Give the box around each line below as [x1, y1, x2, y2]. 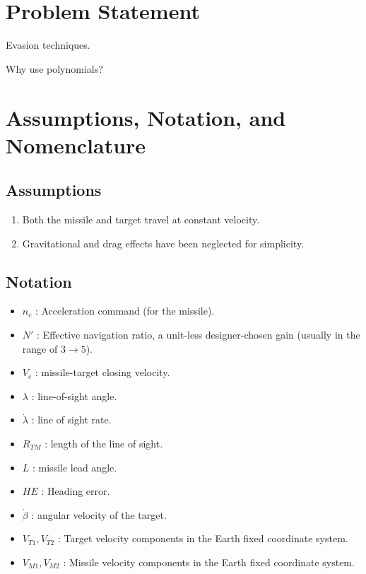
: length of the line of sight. [45, 436, 163, 451]
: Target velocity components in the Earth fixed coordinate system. [57, 531, 348, 546]
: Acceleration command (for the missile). [35, 303, 215, 318]
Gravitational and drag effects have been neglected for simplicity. [22, 235, 304, 250]
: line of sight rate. [31, 412, 112, 427]
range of [22, 341, 58, 356]
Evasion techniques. [6, 37, 90, 52]
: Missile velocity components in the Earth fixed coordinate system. [63, 555, 355, 569]
